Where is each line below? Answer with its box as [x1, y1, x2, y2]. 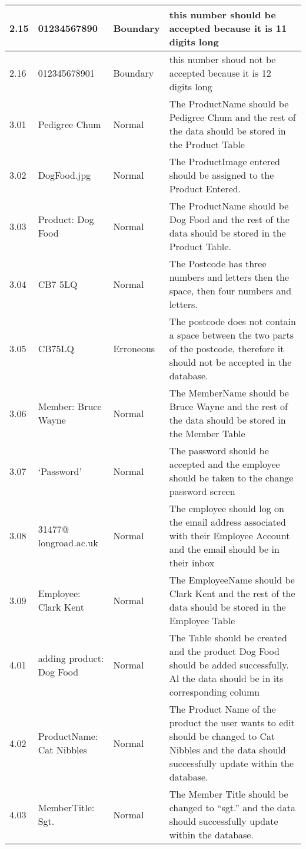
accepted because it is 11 [169, 21, 287, 35]
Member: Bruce [38, 399, 102, 413]
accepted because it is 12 [169, 66, 271, 80]
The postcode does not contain [169, 314, 296, 328]
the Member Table [169, 427, 245, 440]
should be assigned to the [169, 168, 274, 182]
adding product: [38, 651, 104, 665]
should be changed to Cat [169, 729, 275, 743]
